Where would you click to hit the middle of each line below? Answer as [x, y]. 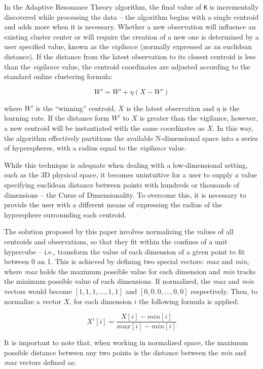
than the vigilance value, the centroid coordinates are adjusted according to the [127, 66]
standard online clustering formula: [59, 76]
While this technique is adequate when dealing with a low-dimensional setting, [126, 164]
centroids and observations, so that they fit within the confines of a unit [116, 241]
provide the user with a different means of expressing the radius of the [113, 205]
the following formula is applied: [189, 301]
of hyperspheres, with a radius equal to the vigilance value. [95, 148]
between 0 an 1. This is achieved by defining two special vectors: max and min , [127, 261]
